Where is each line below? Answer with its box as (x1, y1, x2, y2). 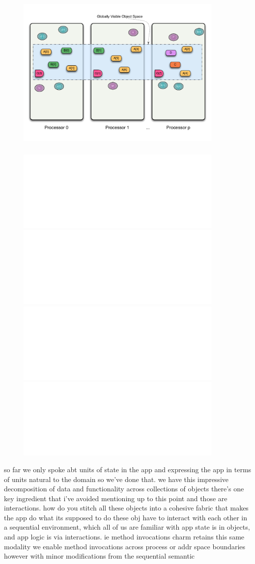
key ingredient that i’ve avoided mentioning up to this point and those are (4, 493, 227, 503)
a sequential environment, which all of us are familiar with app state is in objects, (4, 522, 250, 532)
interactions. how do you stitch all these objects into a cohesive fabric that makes (4, 503, 249, 513)
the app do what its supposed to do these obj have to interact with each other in (4, 512, 248, 522)
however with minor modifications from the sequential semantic (4, 551, 195, 561)
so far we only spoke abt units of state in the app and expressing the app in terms (4, 464, 252, 474)
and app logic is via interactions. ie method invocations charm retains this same (4, 532, 245, 542)
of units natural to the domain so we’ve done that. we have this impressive (4, 474, 228, 484)
